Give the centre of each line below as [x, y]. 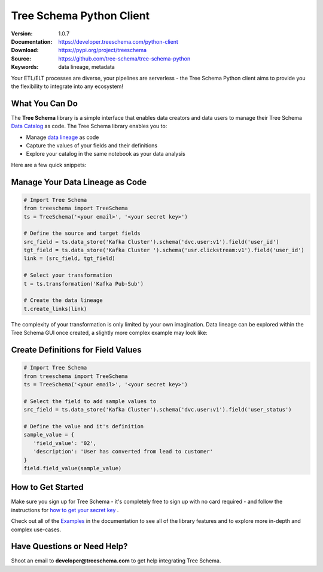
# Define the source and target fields [82, 233]
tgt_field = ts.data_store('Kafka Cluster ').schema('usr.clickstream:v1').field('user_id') [164, 250]
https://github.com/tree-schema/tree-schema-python [124, 58]
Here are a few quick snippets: [49, 165]
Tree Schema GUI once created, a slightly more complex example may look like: [109, 333]
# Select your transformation [68, 275]
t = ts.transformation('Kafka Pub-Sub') [83, 284]
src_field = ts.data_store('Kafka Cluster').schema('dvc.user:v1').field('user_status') [158, 410]
